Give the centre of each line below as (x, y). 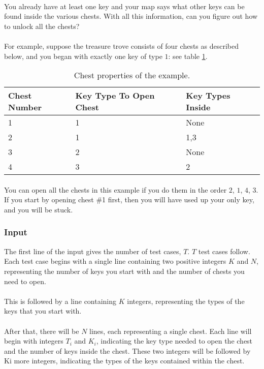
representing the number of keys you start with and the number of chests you (124, 271)
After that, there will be (42, 331)
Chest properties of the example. (132, 75)
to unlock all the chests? (42, 26)
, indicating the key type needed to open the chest (174, 341)
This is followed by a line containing (60, 301)
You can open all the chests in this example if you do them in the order (115, 189)
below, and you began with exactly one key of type (83, 56)
